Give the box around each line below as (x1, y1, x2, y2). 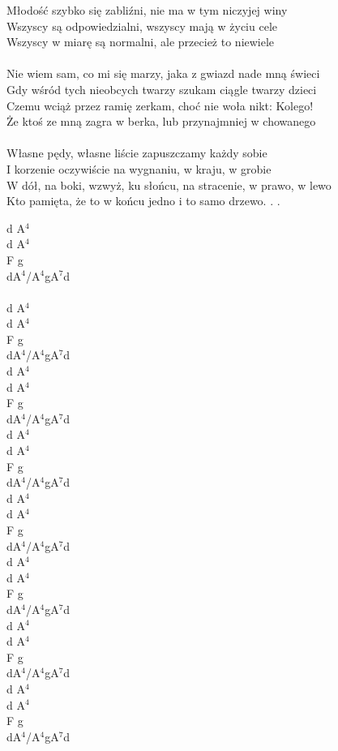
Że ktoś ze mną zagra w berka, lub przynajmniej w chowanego (6, 113, 316, 130)
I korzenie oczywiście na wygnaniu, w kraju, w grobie (6, 160, 272, 177)
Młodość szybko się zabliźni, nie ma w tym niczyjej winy (6, 2, 288, 18)
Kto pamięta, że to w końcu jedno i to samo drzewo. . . (6, 192, 280, 209)
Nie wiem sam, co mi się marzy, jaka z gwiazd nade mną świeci (6, 65, 320, 82)
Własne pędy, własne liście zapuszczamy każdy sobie (6, 144, 267, 161)
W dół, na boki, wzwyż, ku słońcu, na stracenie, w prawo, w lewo (6, 176, 332, 193)
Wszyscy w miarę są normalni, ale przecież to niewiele (6, 33, 275, 50)
